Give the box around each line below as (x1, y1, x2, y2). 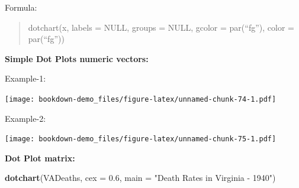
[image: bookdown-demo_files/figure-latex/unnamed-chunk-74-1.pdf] (5, 95, 277, 103)
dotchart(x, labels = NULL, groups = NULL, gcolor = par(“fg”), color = (28, 21, 294, 33)
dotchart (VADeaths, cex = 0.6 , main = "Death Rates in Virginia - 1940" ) (5, 171, 276, 184)
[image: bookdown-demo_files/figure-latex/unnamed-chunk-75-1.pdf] (5, 135, 277, 144)
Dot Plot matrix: (5, 151, 75, 164)
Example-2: (5, 112, 46, 124)
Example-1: (5, 72, 46, 85)
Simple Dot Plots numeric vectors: (5, 52, 149, 64)
